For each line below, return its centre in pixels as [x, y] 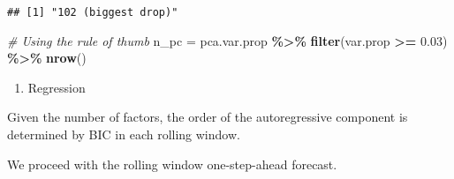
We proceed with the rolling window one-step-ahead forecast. [172, 164]
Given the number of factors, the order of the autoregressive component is [208, 117]
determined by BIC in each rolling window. [124, 134]
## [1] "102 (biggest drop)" [93, 12]
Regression [57, 87]
